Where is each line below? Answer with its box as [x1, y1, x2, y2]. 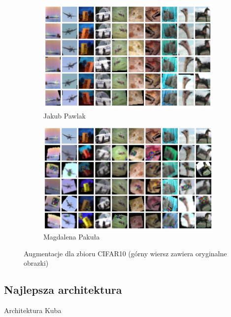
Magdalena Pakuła [43, 232, 100, 242]
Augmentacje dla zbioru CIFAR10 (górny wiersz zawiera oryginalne [24, 248, 227, 258]
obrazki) [24, 258, 49, 268]
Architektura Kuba [4, 305, 62, 316]
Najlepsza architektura [4, 282, 122, 297]
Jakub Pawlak [43, 110, 86, 120]
